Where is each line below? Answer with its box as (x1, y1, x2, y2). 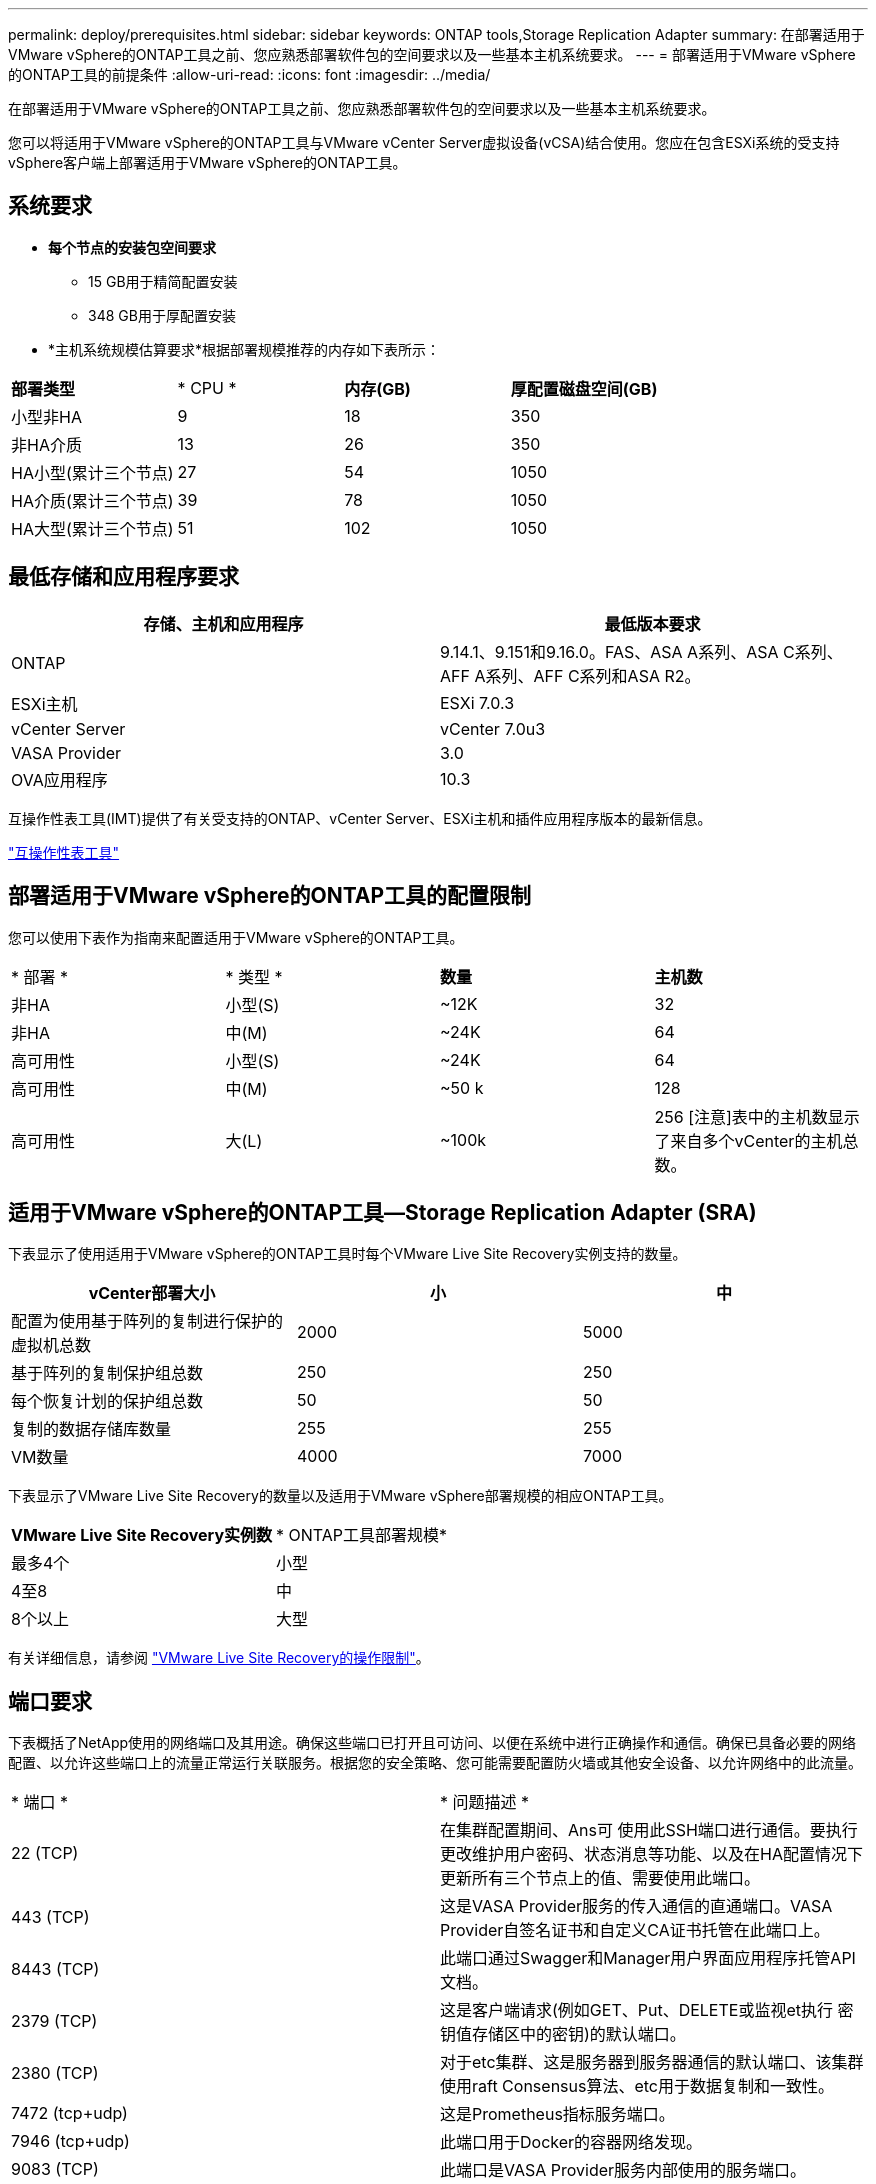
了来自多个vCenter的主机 (654, 1130, 843, 1151)
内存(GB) (344, 378, 411, 399)
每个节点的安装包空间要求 (48, 238, 216, 256)
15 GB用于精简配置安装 (88, 272, 238, 290)
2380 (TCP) (11, 2063, 99, 2084)
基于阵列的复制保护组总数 (11, 1363, 204, 1384)
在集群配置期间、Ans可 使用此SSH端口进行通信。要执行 (440, 1820, 858, 1841)
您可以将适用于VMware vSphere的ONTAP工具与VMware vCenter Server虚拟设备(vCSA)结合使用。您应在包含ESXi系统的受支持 (8, 134, 840, 151)
